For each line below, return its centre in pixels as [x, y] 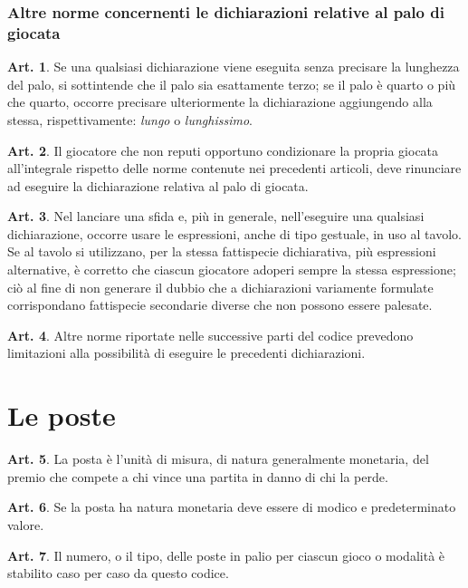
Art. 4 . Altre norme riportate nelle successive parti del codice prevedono [210, 335]
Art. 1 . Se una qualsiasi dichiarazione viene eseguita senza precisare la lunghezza [234, 67]
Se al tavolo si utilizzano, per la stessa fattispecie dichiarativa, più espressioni [222, 251]
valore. [26, 524]
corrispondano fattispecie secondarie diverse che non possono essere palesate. [220, 305]
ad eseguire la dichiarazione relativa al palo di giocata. [158, 185]
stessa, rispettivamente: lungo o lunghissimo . [130, 119]
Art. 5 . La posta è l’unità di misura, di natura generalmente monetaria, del [218, 459]
